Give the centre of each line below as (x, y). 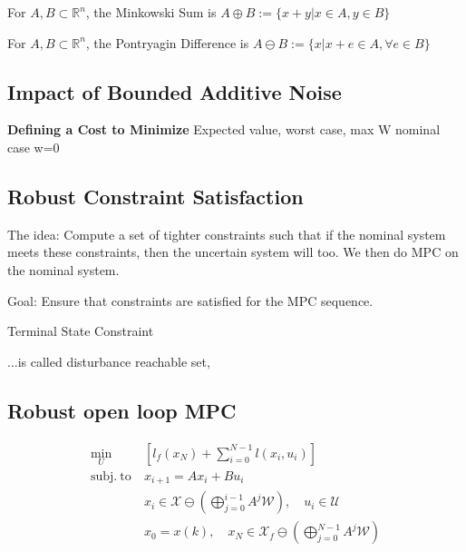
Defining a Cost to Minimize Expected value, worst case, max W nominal (224, 129)
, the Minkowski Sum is (151, 12)
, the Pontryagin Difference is (167, 42)
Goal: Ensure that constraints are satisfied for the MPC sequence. (190, 300)
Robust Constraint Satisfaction (155, 196)
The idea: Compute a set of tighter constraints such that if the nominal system (227, 234)
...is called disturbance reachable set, (109, 361)
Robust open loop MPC (122, 410)
